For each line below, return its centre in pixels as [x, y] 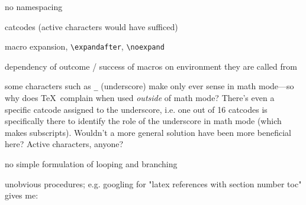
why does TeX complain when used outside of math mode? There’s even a [140, 98]
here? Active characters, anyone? [64, 144]
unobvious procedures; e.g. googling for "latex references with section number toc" [153, 183]
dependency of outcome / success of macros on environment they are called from [151, 66]
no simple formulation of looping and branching [91, 164]
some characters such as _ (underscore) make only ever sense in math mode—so [149, 86]
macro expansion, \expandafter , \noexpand [85, 46]
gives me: [22, 195]
